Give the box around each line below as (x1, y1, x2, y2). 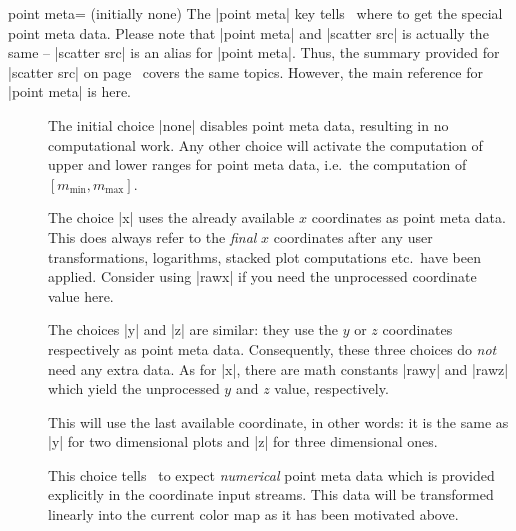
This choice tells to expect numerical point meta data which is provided (48, 464, 495, 485)
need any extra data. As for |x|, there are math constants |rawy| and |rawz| (48, 358, 509, 379)
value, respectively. (274, 378, 389, 399)
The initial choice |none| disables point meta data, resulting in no (48, 114, 449, 135)
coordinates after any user (273, 226, 433, 247)
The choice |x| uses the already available (48, 207, 295, 228)
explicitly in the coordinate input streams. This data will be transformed (48, 484, 494, 505)
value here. (48, 285, 114, 306)
